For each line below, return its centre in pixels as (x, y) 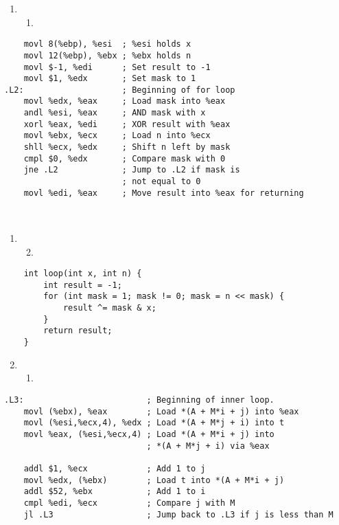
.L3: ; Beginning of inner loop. (139, 400)
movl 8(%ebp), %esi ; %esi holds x (107, 44)
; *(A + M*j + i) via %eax (208, 446)
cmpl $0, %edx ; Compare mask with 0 (125, 158)
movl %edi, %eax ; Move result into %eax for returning (164, 193)
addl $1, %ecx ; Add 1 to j (115, 468)
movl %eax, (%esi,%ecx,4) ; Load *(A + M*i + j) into (149, 434)
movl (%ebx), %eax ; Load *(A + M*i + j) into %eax (161, 411)
